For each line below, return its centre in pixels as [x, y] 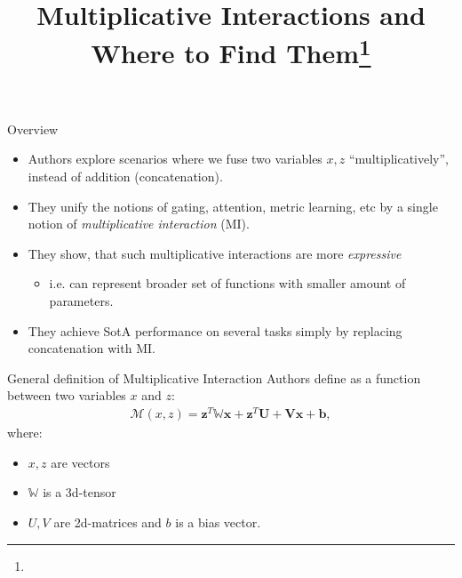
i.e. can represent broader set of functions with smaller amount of [227, 283]
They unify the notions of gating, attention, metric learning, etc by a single [233, 206]
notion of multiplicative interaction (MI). [139, 224]
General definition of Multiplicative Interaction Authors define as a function [214, 377]
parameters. [81, 301]
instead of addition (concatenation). [125, 177]
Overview [33, 128]
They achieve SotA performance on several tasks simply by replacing [215, 330]
